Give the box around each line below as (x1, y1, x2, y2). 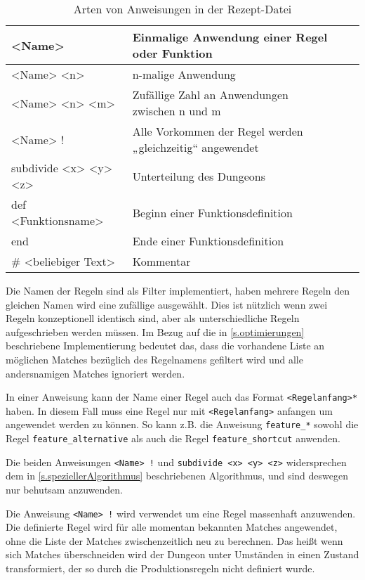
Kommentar (132, 253, 191, 269)
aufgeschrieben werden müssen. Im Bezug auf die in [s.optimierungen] (6, 324, 305, 339)
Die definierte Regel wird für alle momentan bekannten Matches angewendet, (6, 520, 338, 534)
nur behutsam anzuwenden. (6, 482, 123, 497)
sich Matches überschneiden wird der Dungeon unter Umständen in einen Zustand (6, 547, 359, 562)
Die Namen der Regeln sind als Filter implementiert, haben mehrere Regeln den (6, 283, 350, 297)
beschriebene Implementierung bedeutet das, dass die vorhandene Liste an (6, 338, 325, 353)
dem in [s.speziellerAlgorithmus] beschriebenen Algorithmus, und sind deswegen (6, 468, 348, 483)
